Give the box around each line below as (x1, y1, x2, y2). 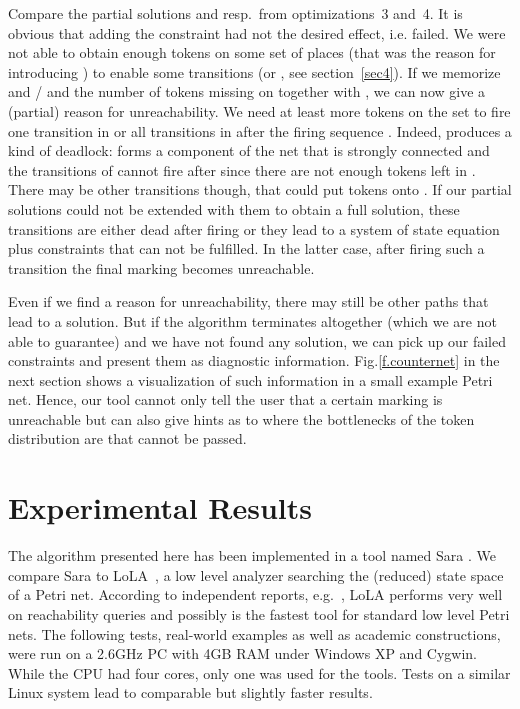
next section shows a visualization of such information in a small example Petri (8, 369, 493, 390)
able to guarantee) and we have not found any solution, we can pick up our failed (8, 330, 506, 351)
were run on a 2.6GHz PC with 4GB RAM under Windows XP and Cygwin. (8, 643, 478, 664)
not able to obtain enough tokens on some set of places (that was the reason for (8, 42, 496, 63)
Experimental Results (8, 487, 312, 528)
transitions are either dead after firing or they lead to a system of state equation (8, 218, 500, 239)
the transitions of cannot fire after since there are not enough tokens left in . (8, 159, 476, 180)
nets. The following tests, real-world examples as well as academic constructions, (8, 623, 501, 644)
